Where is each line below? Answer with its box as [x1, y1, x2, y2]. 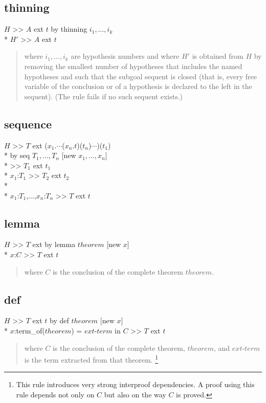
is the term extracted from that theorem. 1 [24, 353, 158, 365]
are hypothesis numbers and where [71, 51, 180, 61]
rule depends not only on [16, 389, 95, 399]
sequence [4, 116, 52, 131]
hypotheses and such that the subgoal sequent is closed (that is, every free [24, 71, 257, 81]
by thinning [51, 24, 87, 34]
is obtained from [192, 51, 243, 61]
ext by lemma [32, 239, 76, 250]
